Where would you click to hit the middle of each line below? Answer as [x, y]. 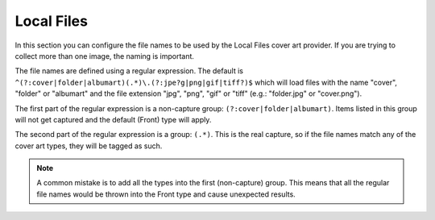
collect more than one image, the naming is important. [105, 56]
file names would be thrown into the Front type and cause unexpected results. [166, 194]
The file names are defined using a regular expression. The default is [129, 71]
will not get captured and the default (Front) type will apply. [113, 119]
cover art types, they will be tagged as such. [89, 146]
